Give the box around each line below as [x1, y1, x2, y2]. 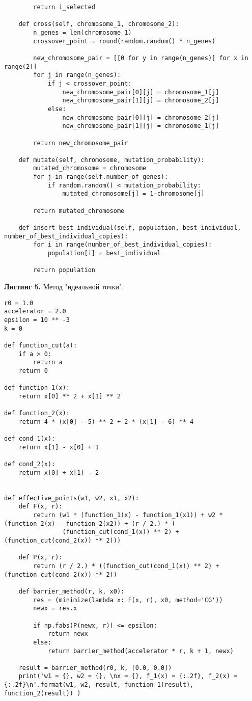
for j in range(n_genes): [33, 71, 121, 79]
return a [33, 359, 63, 366]
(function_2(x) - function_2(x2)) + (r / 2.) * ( [4, 520, 176, 527]
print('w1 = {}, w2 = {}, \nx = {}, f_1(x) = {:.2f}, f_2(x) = [18, 672, 238, 680]
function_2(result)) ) [4, 689, 81, 697]
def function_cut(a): [4, 341, 77, 349]
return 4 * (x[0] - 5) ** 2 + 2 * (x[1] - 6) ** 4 [18, 418, 194, 425]
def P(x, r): [18, 554, 63, 561]
